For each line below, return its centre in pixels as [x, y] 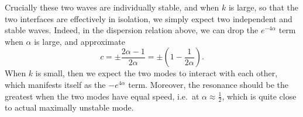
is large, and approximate [80, 41]
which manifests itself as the [55, 84]
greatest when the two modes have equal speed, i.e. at [102, 96]
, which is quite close [259, 96]
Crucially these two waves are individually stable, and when [112, 7]
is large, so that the [264, 7]
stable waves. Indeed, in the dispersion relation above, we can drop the [132, 30]
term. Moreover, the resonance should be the [208, 84]
